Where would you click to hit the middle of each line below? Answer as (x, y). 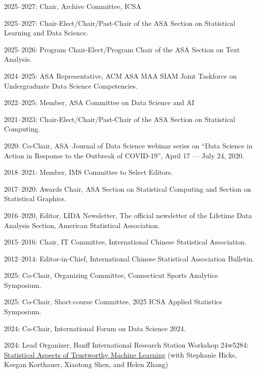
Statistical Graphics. (35, 198)
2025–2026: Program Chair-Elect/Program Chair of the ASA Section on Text (122, 49)
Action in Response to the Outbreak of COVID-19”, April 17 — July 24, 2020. (124, 155)
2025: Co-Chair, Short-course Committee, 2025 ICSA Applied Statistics (113, 302)
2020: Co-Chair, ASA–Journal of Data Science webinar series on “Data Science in (129, 145)
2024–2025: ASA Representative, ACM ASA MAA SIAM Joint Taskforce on (121, 75)
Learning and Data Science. (46, 33)
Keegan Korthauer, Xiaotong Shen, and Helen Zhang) (86, 364)
